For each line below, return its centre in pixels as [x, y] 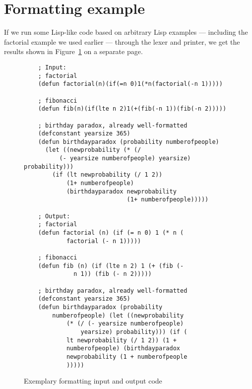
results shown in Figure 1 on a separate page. [73, 51]
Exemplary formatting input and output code [93, 381]
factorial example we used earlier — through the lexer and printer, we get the [122, 41]
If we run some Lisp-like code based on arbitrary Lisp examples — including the [126, 32]
